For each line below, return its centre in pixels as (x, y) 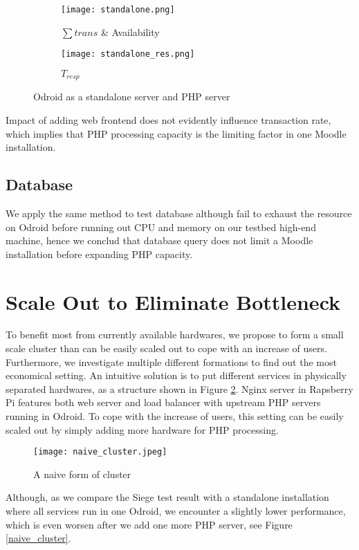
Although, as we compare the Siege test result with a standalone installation (167, 497)
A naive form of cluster (82, 474)
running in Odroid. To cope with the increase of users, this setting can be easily (175, 416)
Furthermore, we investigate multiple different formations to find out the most (171, 361)
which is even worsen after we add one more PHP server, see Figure (149, 524)
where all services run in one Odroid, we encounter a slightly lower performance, (176, 511)
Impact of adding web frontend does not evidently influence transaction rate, (168, 119)
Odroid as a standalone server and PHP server (132, 97)
